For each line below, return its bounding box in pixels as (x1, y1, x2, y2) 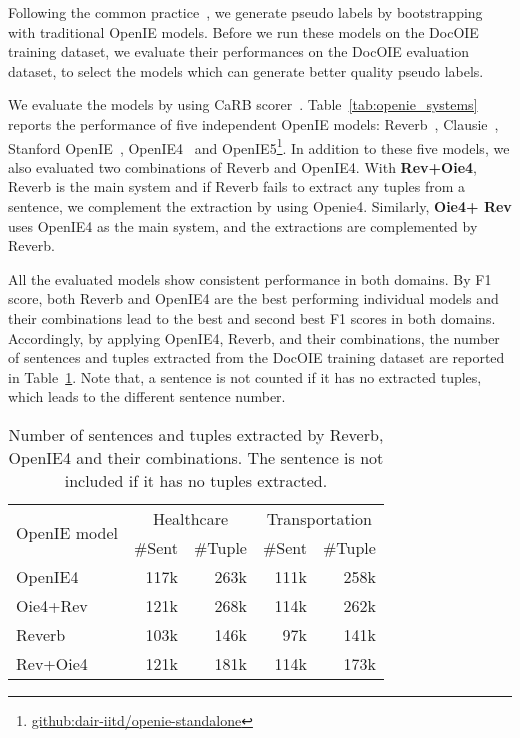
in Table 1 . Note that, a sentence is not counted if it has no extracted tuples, (8, 366, 482, 387)
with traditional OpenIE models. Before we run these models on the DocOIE (8, 21, 479, 42)
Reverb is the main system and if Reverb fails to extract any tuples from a (8, 176, 466, 197)
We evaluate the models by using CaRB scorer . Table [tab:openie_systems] (8, 94, 478, 115)
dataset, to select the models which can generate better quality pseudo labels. (8, 60, 484, 81)
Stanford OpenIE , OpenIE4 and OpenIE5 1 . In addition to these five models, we (8, 134, 510, 158)
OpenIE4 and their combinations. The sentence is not (8, 445, 384, 469)
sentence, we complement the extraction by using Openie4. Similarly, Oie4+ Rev (8, 196, 512, 216)
